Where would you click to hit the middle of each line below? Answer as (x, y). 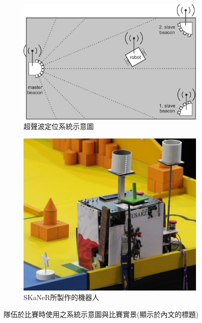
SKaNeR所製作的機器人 (61, 297)
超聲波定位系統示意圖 (59, 126)
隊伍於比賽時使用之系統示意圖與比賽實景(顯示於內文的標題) (101, 314)
